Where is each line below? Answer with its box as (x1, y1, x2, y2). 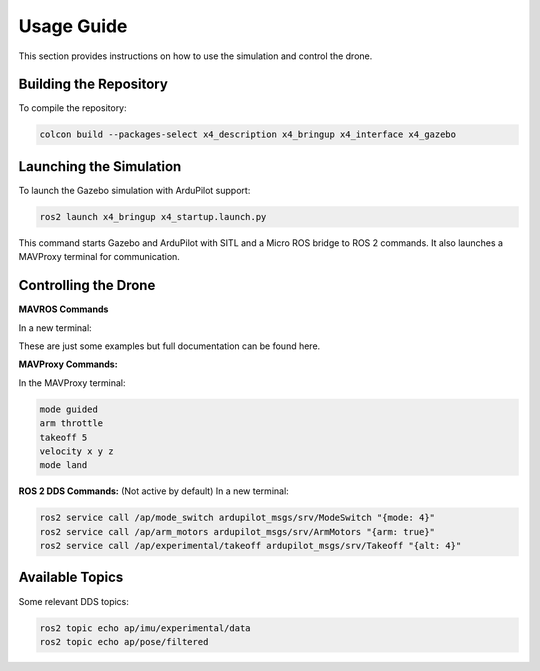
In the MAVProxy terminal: (18, 376, 126, 389)
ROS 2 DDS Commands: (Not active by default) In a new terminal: (18, 485, 289, 497)
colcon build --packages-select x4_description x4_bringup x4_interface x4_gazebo (39, 129, 457, 140)
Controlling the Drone (18, 277, 156, 294)
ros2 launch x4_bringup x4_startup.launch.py (39, 211, 267, 222)
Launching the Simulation (18, 158, 182, 175)
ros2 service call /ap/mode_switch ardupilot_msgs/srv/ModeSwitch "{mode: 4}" (39, 512, 435, 524)
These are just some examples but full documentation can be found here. (18, 340, 321, 352)
